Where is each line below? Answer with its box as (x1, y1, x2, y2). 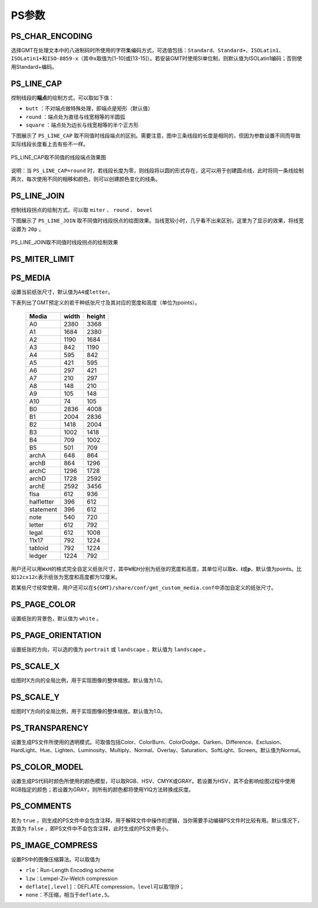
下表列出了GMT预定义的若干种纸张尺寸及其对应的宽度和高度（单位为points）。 (11, 299, 200, 306)
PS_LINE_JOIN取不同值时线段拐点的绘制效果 (11, 238, 118, 245)
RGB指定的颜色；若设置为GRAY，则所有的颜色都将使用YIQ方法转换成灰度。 (11, 786, 194, 793)
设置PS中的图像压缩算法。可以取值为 (11, 856, 100, 863)
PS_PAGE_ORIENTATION (11, 630, 102, 641)
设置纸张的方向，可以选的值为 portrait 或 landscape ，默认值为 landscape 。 (11, 646, 209, 653)
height (86, 312, 105, 320)
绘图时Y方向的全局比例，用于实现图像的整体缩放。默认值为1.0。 (11, 708, 166, 715)
